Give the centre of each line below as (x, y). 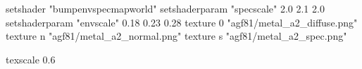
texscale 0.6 (31, 59)
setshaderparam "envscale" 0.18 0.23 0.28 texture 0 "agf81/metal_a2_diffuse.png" (182, 22)
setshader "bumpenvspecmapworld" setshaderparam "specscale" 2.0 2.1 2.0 (165, 8)
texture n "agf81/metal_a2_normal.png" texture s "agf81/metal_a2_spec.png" (176, 36)
